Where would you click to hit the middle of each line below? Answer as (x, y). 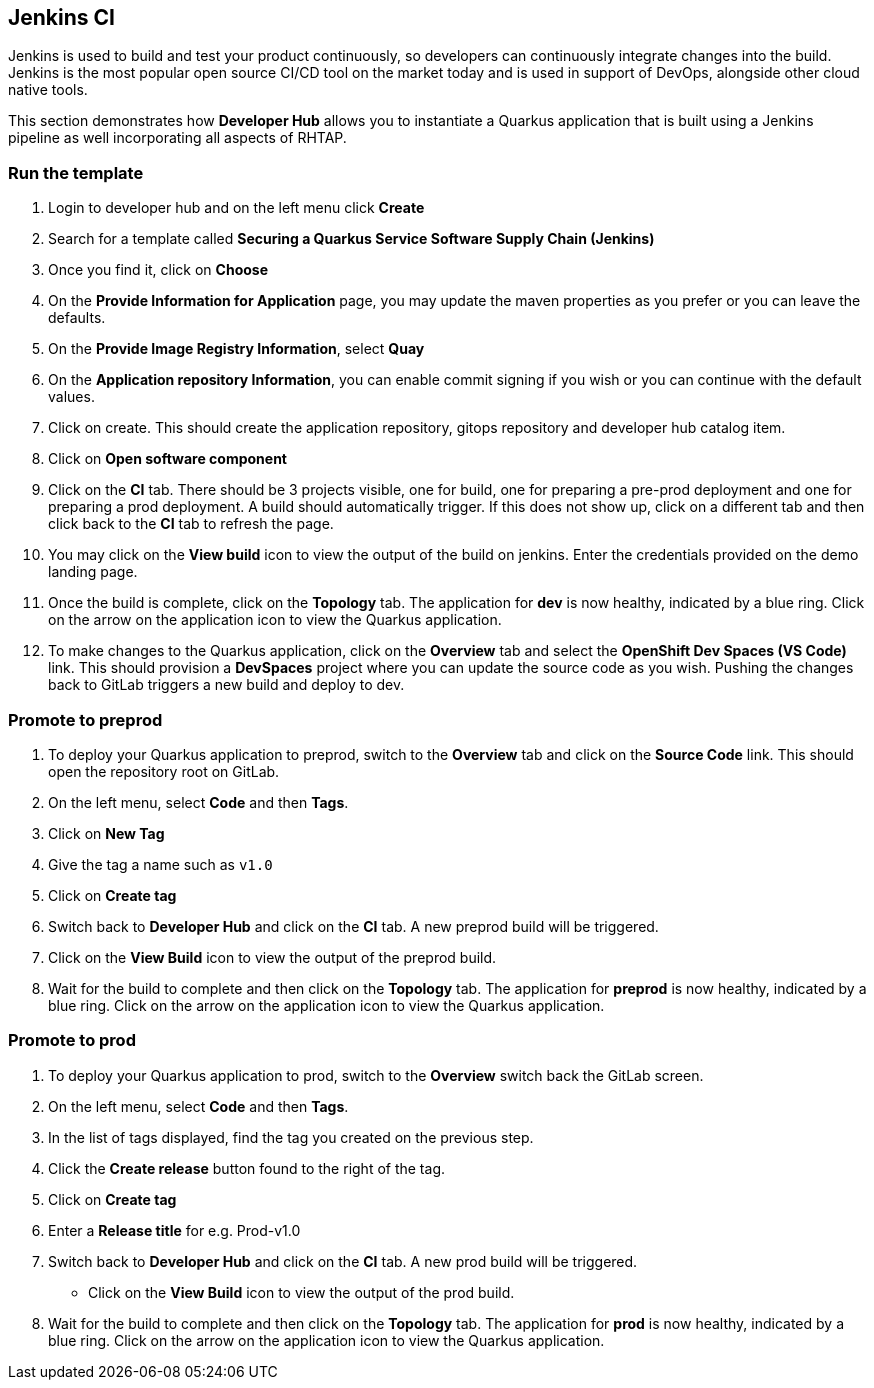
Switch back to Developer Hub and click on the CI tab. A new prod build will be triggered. (343, 1261)
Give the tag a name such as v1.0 (160, 864)
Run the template (76, 172)
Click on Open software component (167, 459)
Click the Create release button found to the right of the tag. (246, 1168)
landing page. (93, 572)
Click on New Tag (106, 833)
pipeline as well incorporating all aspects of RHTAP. (177, 138)
